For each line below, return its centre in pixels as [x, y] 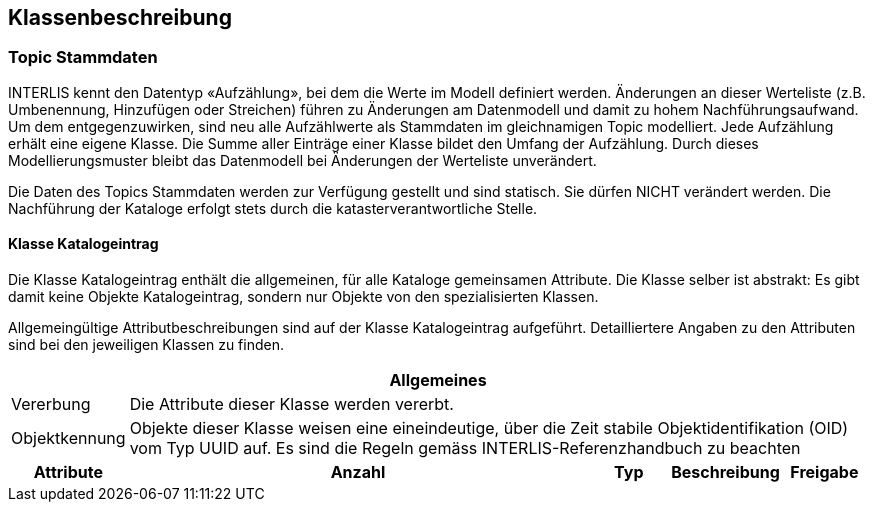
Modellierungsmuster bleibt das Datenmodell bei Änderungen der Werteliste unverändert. [302, 160]
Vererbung [51, 404]
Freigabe [824, 472]
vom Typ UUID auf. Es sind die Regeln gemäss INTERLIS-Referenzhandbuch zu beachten [465, 448]
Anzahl [358, 472]
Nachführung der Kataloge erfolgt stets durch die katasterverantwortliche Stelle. [273, 208]
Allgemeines [438, 380]
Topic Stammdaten [83, 57]
